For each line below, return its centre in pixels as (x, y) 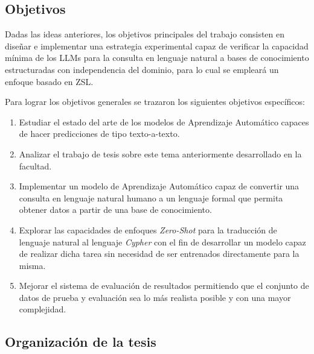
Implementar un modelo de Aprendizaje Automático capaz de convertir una (159, 186)
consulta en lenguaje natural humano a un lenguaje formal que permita (151, 198)
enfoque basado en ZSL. (49, 81)
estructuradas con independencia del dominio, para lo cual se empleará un (142, 69)
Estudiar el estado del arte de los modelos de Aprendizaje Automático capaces (164, 122)
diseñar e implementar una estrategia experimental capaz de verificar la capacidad (157, 46)
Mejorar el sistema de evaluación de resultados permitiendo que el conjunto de (164, 286)
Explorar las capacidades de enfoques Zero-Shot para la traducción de (148, 229)
